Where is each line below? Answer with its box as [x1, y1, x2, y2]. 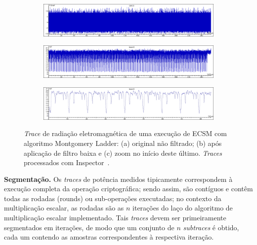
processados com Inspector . [24, 157, 110, 168]
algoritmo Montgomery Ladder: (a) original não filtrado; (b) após [24, 138, 222, 148]
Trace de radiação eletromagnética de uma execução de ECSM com [24, 128, 227, 139]
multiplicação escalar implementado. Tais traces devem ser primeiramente [4, 212, 226, 223]
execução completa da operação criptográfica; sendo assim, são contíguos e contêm [4, 183, 253, 194]
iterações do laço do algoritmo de [132, 203, 233, 213]
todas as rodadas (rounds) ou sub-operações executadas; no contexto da [4, 193, 221, 203]
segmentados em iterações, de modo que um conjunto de [4, 222, 174, 232]
